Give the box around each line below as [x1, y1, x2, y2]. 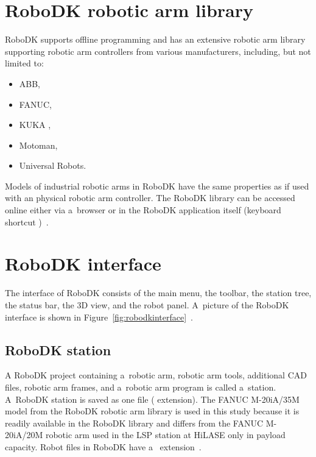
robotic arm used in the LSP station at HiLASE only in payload [45, 428, 286, 441]
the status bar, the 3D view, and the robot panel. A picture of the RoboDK [5, 298, 289, 311]
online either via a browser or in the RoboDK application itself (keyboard [5, 204, 281, 216]
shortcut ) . [5, 215, 49, 228]
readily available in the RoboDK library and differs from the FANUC [5, 416, 264, 429]
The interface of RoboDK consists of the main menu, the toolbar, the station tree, [5, 286, 312, 299]
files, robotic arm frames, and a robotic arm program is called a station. [5, 380, 276, 393]
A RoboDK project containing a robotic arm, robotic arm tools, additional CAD [5, 369, 307, 381]
